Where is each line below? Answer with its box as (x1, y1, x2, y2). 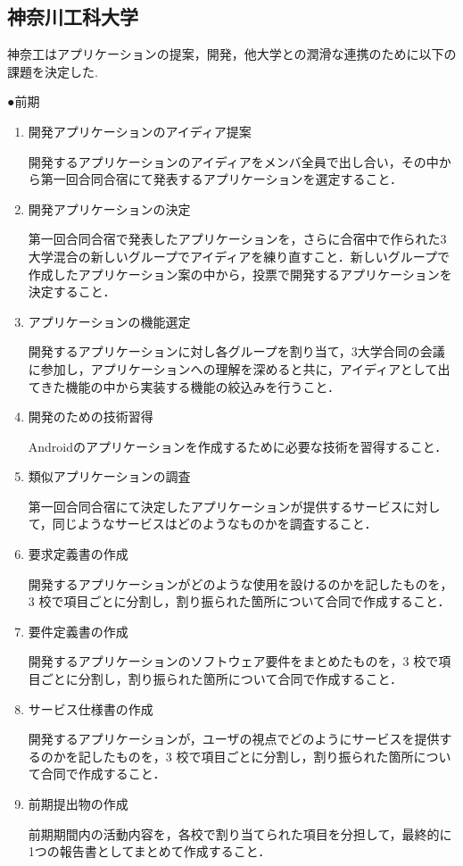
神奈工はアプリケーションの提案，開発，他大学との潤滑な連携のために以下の (7, 45, 457, 63)
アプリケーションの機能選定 (28, 312, 191, 330)
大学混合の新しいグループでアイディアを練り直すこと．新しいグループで (28, 246, 451, 265)
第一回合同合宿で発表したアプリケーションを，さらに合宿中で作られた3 (28, 229, 447, 248)
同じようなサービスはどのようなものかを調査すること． (52, 514, 377, 533)
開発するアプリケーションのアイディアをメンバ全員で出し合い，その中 (28, 152, 439, 171)
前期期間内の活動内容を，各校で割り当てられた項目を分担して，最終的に (28, 824, 452, 843)
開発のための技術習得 (28, 407, 153, 426)
